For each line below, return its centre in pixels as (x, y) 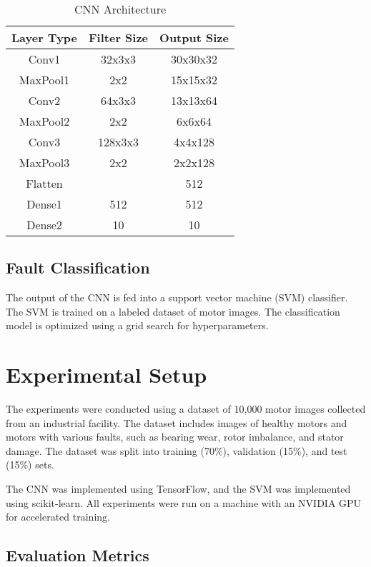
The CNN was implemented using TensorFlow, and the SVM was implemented (178, 489)
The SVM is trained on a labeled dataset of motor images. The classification (173, 311)
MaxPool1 (44, 80)
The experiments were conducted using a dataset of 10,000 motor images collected (186, 409)
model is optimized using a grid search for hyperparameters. (137, 325)
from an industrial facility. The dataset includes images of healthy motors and (177, 422)
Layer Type (45, 37)
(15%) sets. (30, 465)
